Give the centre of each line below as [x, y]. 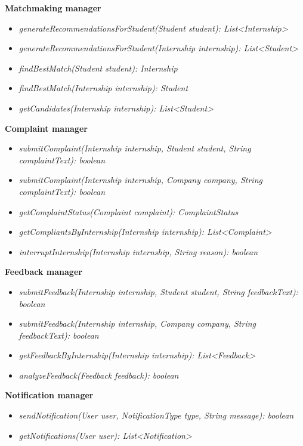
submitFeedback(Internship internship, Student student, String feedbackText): [158, 291]
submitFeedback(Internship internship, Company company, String [137, 323]
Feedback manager [44, 272]
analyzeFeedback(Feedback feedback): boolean [99, 375]
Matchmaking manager [53, 8]
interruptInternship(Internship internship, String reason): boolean [138, 251]
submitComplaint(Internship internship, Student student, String [135, 148]
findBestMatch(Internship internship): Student [103, 88]
